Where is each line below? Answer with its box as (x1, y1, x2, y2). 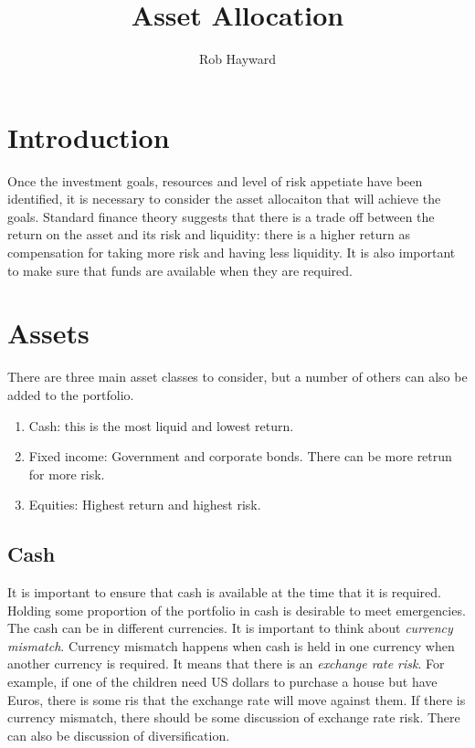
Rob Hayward (198, 49, 277, 68)
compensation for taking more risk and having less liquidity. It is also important (7, 243, 456, 262)
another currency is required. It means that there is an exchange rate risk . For (7, 654, 445, 673)
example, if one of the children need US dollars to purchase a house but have (7, 672, 438, 691)
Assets (7, 314, 90, 352)
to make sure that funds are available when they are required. (7, 260, 353, 279)
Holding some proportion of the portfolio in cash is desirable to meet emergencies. (7, 600, 466, 619)
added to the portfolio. (7, 385, 134, 404)
